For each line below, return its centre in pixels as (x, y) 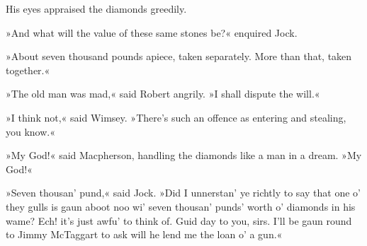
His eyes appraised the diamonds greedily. (96, 8)
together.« (28, 70)
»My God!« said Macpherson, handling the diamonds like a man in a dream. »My (184, 155)
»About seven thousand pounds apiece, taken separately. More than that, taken (179, 56)
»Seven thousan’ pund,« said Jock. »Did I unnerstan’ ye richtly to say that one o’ (183, 193)
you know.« (31, 131)
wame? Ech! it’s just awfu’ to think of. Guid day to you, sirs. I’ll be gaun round (179, 220)
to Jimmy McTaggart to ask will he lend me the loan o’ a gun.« (144, 234)
